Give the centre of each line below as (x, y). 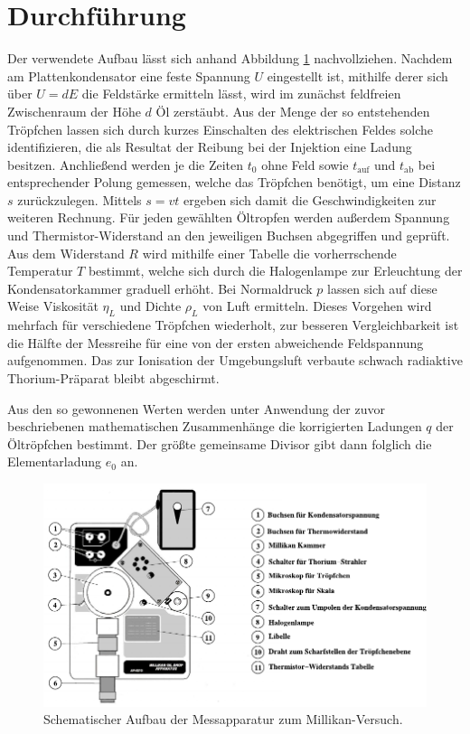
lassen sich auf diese (382, 288)
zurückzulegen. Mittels (80, 199)
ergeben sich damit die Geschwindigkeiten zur (310, 199)
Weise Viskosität (53, 306)
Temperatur (40, 271)
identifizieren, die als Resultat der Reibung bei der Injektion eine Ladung (210, 147)
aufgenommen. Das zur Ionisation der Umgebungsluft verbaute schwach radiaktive (235, 360)
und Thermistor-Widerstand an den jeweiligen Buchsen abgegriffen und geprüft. (229, 235)
